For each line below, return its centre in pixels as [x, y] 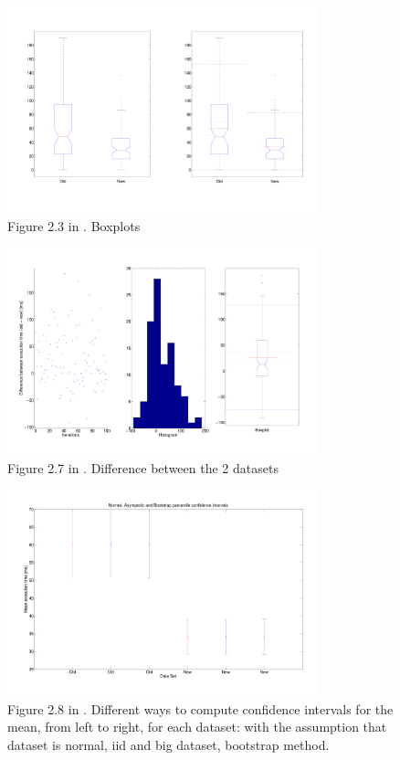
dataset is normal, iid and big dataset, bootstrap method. [168, 744]
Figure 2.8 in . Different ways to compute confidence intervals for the [200, 708]
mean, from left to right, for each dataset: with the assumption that [197, 727]
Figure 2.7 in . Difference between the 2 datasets [143, 467]
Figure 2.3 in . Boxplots [74, 226]
